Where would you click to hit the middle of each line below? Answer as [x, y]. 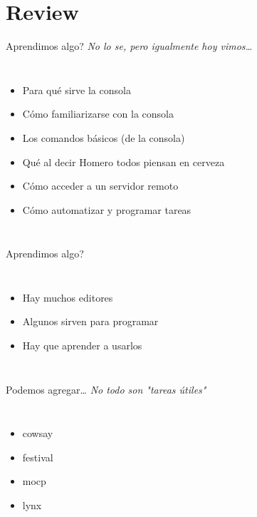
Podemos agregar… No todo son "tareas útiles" [106, 389]
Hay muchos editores [68, 297]
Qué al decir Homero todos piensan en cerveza [124, 162]
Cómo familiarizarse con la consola [98, 114]
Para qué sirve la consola [77, 89]
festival [38, 457]
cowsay [38, 433]
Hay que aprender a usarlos [82, 345]
